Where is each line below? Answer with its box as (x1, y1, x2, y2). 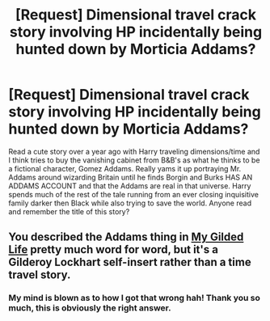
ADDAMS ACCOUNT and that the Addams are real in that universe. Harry (8, 180, 251, 191)
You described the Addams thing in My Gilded (8, 230, 244, 244)
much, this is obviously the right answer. (8, 302, 171, 314)
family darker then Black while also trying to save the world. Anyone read (8, 198, 252, 208)
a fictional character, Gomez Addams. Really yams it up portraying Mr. (8, 163, 242, 173)
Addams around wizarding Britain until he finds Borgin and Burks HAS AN (8, 172, 253, 182)
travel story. (8, 268, 71, 282)
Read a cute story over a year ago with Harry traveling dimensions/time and (8, 146, 260, 156)
